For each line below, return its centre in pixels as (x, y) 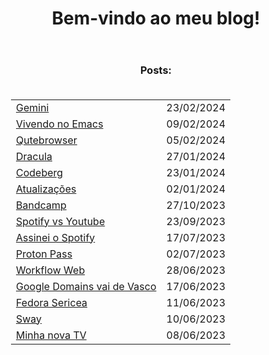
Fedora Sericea (52, 302)
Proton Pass (44, 254)
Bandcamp (41, 205)
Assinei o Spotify (56, 237)
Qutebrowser (47, 140)
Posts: (156, 70)
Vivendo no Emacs (60, 124)
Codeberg (40, 172)
